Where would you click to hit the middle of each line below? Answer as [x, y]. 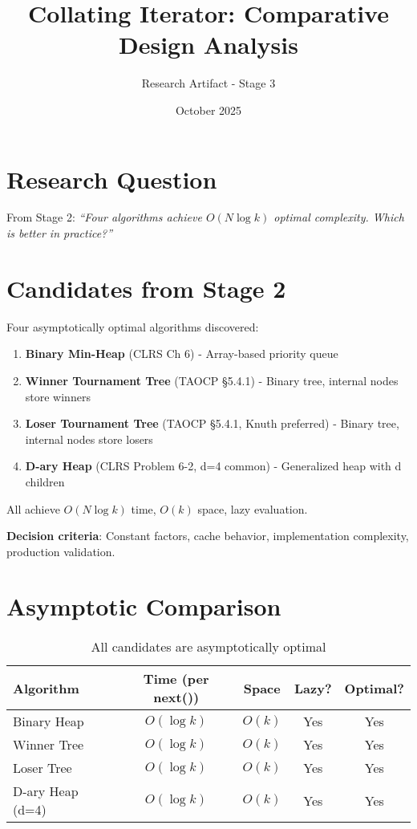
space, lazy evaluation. [253, 508]
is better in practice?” [60, 233]
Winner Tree [49, 745]
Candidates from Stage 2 [146, 288]
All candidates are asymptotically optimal [208, 647]
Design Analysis [208, 45]
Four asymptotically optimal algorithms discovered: [133, 326]
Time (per [176, 679]
